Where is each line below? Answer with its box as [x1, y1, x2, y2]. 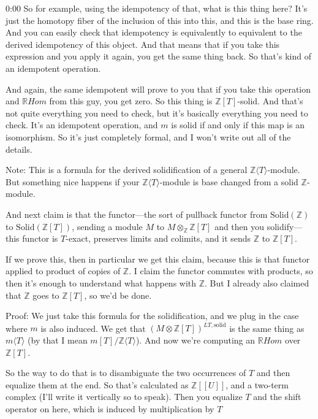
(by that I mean [28, 333, 88, 346]
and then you [214, 220, 265, 233]
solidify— [267, 220, 303, 233]
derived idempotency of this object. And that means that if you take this [6, 37, 280, 50]
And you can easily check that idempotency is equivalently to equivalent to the [6, 26, 302, 39]
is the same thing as [229, 321, 305, 334]
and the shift [253, 390, 301, 403]
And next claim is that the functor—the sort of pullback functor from [6, 207, 268, 220]
